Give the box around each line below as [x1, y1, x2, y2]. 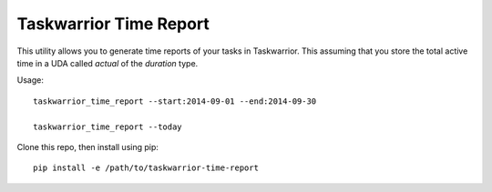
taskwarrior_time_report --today [33, 121, 182, 132]
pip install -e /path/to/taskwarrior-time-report [33, 163, 260, 173]
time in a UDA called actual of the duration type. [16, 57, 199, 68]
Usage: [16, 75, 45, 86]
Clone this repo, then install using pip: [16, 141, 159, 152]
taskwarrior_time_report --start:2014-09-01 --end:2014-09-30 [33, 96, 317, 106]
